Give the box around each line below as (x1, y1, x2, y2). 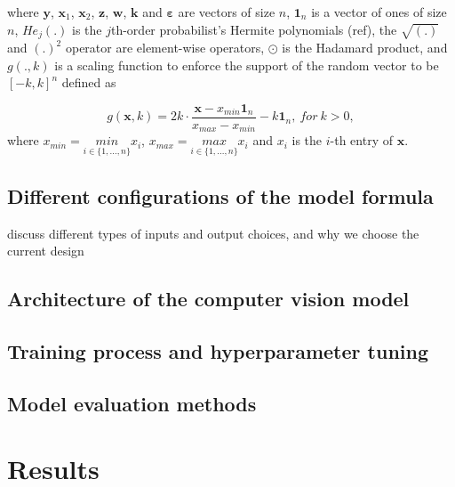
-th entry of (330, 131, 393, 150)
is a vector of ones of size (311, 3, 447, 20)
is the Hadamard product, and (282, 38, 448, 57)
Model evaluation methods (7, 389, 257, 417)
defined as (61, 73, 116, 92)
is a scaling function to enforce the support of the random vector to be (54, 55, 439, 74)
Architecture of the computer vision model (7, 285, 410, 312)
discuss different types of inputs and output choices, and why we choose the (7, 223, 419, 242)
